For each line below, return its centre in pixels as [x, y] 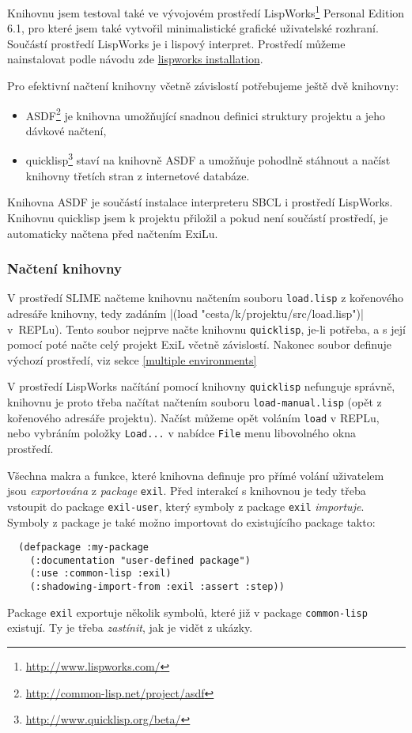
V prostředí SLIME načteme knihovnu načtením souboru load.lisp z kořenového [206, 298]
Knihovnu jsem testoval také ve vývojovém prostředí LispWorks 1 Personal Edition [206, 11]
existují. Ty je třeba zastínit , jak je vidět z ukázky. [130, 627]
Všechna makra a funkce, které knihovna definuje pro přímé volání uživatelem [196, 475]
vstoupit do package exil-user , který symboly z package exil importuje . [186, 506]
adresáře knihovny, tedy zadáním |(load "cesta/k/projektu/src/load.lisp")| [185, 313]
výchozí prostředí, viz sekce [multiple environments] [132, 359]
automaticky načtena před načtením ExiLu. [113, 233]
